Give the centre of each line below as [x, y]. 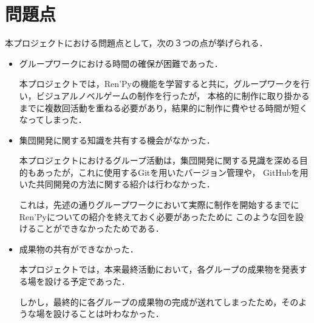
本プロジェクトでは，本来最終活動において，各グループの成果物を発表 [159, 269]
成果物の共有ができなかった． [79, 248]
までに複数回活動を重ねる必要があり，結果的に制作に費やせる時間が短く [163, 107]
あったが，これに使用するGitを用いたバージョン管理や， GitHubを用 [172, 172]
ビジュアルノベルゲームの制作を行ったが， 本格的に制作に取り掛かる [173, 95]
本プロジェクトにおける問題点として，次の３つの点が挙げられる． [136, 43]
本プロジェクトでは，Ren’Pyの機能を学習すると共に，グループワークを [160, 84]
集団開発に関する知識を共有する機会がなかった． [117, 140]
